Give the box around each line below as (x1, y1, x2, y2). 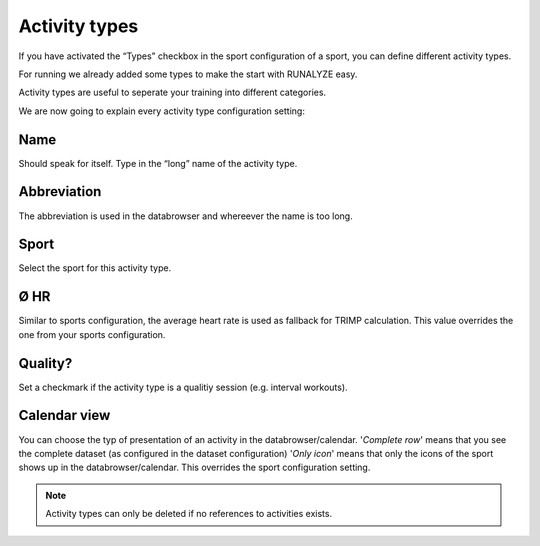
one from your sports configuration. (18, 328, 166, 340)
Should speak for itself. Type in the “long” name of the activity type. (18, 157, 298, 169)
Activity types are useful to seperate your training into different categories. (18, 86, 327, 99)
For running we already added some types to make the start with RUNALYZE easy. (18, 68, 358, 80)
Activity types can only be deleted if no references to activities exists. (45, 508, 333, 520)
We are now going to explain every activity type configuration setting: (18, 105, 305, 117)
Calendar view (18, 407, 111, 424)
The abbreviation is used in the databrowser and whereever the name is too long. (18, 210, 354, 222)
